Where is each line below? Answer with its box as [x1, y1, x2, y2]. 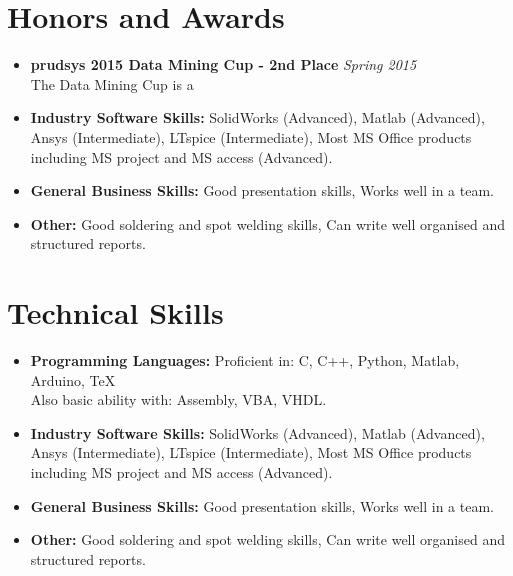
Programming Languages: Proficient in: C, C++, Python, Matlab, [30, 350, 460, 370]
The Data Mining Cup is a [30, 73, 194, 94]
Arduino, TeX [30, 369, 116, 390]
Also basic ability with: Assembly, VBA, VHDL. [30, 389, 327, 410]
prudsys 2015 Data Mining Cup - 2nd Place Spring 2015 [30, 54, 417, 75]
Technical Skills [7, 292, 224, 333]
